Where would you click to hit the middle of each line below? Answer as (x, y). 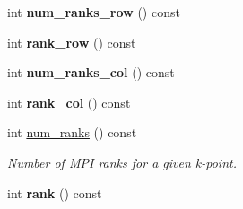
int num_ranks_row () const (94, 12)
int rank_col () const (69, 102)
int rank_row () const (72, 42)
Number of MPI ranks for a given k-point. (122, 162)
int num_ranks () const (72, 132)
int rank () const (55, 192)
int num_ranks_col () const (91, 72)
